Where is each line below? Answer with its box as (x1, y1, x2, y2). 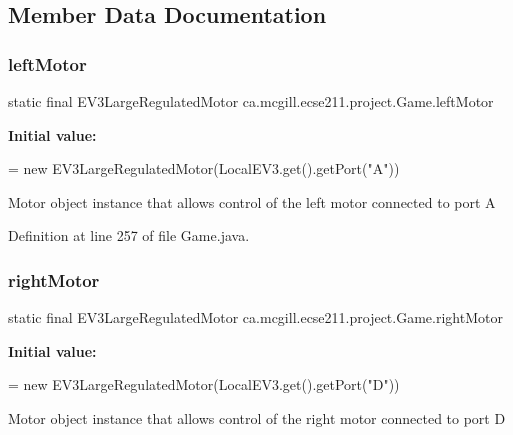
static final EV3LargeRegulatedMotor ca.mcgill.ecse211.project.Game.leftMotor (8, 91, 494, 111)
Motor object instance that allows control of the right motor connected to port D (8, 407, 506, 428)
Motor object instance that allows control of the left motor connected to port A (8, 191, 496, 212)
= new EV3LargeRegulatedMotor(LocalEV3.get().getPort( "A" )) (8, 158, 400, 179)
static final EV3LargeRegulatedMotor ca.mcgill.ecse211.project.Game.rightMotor (8, 307, 503, 328)
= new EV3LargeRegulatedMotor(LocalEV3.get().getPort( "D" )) (8, 374, 400, 395)
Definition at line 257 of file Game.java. (8, 225, 250, 246)
